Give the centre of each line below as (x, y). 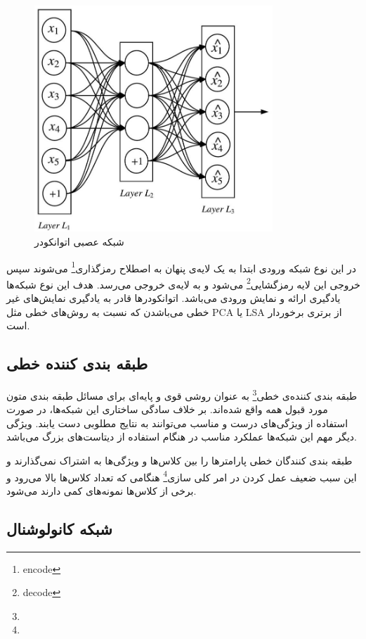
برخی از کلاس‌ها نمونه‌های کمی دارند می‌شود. (102, 490)
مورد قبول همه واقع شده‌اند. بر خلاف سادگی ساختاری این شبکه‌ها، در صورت (167, 409)
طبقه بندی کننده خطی (77, 363)
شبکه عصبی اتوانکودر (79, 241)
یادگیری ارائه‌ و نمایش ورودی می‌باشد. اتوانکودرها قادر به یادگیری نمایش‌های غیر (174, 298)
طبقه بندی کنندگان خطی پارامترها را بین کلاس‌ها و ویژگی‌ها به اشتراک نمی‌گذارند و (179, 461)
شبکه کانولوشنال (59, 528)
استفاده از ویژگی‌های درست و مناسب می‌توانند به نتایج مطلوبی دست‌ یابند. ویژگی (177, 423)
